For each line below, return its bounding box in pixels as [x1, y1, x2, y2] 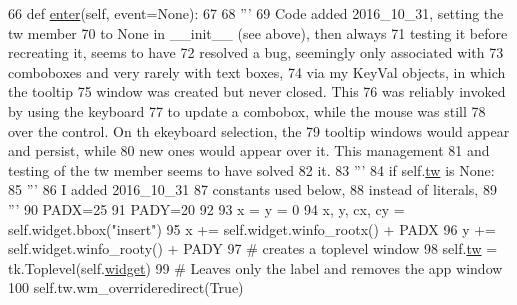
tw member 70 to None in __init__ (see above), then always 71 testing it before [8, 22, 508, 43]
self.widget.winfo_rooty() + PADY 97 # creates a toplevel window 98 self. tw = [8, 238, 498, 259]
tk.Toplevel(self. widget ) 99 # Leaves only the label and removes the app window [8, 257, 503, 278]
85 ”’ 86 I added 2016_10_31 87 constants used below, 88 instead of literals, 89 [8, 179, 497, 200]
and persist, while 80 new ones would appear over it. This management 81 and [8, 140, 490, 161]
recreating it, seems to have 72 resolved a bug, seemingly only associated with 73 [8, 42, 504, 63]
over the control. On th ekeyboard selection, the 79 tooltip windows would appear [8, 120, 510, 141]
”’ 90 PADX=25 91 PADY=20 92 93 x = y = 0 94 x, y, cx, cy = [8, 198, 405, 219]
